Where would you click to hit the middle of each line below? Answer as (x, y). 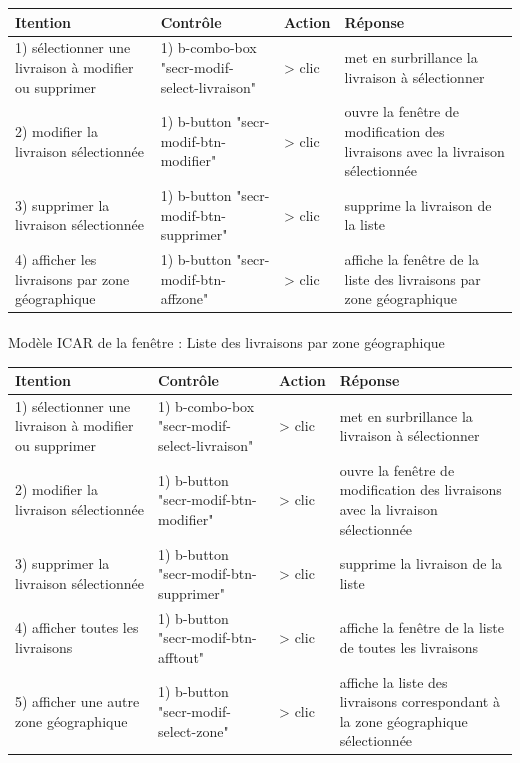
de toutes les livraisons (409, 646)
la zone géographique (403, 720)
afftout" (181, 656)
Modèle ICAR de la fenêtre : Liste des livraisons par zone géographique (226, 341)
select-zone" (193, 730)
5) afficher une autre (77, 701)
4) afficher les (56, 259)
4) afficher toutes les (77, 627)
